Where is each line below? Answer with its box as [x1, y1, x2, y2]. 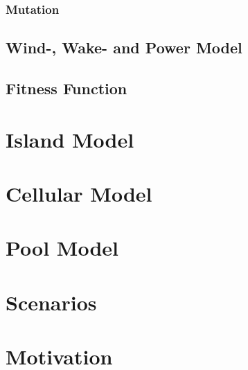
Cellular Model [6, 179, 152, 207]
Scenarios [6, 288, 97, 316]
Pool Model [6, 234, 119, 262]
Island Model [6, 125, 134, 153]
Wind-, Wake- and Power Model [6, 37, 242, 58]
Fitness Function [6, 78, 127, 99]
